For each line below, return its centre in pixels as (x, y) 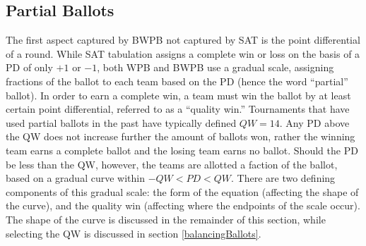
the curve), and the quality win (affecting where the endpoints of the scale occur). (183, 205)
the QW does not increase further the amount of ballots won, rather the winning (181, 136)
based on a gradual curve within (75, 178)
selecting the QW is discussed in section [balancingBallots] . (134, 233)
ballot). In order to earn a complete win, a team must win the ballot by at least (178, 95)
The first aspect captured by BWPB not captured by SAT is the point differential (183, 40)
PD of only (29, 67)
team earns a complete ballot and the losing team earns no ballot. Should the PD (182, 150)
